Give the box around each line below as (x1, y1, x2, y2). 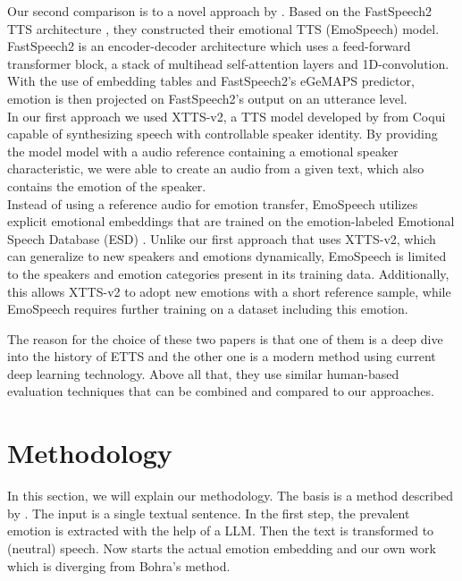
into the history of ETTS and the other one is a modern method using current (7, 347, 436, 366)
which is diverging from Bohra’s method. (7, 556, 231, 575)
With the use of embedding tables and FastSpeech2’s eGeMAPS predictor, (7, 72, 415, 90)
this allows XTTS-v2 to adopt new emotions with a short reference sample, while (7, 282, 451, 300)
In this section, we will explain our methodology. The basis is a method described (7, 486, 454, 505)
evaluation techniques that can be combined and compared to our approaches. (7, 382, 434, 400)
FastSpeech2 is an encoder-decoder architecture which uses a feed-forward (7, 37, 411, 55)
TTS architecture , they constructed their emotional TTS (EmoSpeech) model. (7, 19, 440, 38)
